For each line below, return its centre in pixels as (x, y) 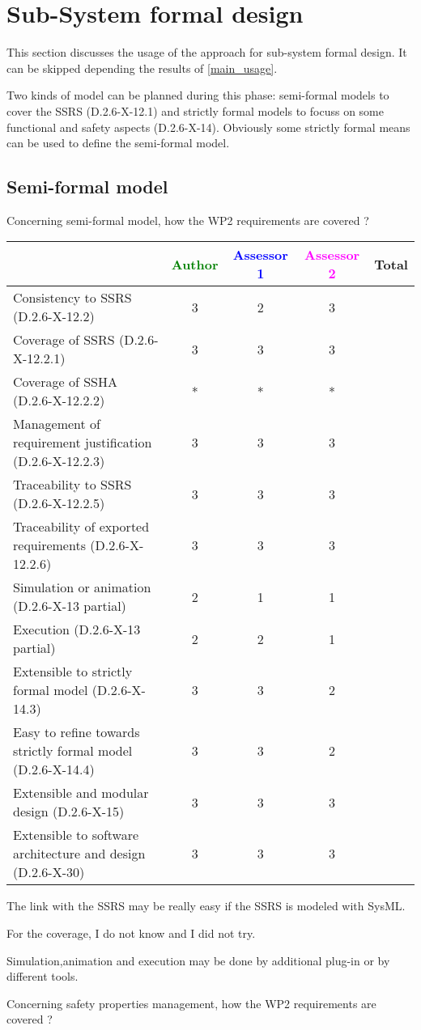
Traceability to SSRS (72, 485)
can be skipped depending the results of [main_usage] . (142, 68)
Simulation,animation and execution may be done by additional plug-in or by (198, 960)
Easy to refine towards (77, 732)
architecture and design (79, 854)
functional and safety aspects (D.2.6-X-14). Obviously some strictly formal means (208, 127)
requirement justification (83, 443)
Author (195, 264)
